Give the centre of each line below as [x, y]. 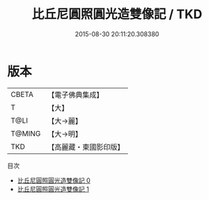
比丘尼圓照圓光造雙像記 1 [53, 189]
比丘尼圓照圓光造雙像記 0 [54, 180]
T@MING [26, 133]
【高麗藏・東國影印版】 [86, 147]
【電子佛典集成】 [76, 95]
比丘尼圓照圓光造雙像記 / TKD [117, 14]
